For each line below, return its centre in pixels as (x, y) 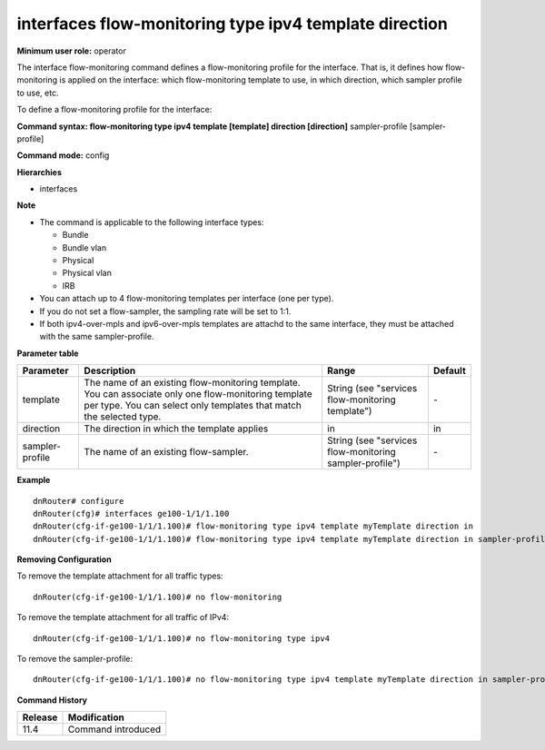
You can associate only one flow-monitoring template (198, 394)
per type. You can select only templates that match (193, 406)
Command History (52, 700)
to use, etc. (38, 93)
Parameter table (48, 353)
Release (40, 717)
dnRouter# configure (79, 501)
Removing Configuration (64, 559)
